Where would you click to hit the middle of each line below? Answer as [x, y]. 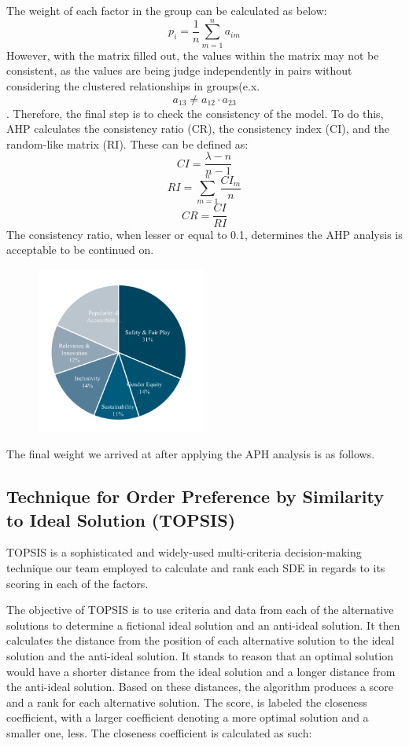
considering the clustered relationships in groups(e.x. [133, 85]
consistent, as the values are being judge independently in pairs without [179, 70]
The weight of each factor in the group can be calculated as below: [167, 10]
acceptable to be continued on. [80, 250]
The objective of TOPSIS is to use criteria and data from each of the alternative [200, 610]
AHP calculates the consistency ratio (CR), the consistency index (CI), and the [198, 129]
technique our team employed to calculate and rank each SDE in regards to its [196, 567]
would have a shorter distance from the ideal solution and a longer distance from [201, 671]
